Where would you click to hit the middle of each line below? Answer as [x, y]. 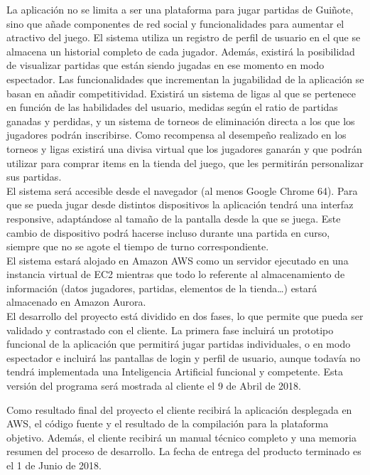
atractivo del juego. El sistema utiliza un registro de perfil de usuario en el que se [184, 37]
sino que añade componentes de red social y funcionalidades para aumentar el [175, 23]
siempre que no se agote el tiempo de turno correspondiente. [138, 246]
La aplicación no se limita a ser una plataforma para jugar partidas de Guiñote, [180, 9]
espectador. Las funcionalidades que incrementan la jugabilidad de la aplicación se [185, 79]
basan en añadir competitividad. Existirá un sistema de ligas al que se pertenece [181, 93]
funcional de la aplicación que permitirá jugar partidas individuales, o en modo [179, 344]
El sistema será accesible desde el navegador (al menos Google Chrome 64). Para [182, 190]
